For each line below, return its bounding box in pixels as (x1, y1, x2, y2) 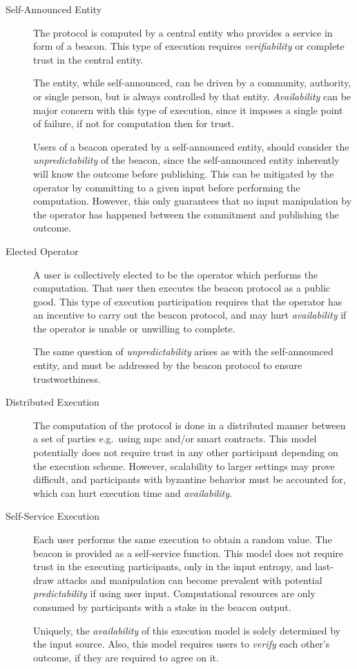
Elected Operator (6, 243, 79, 258)
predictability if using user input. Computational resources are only (33, 586, 316, 601)
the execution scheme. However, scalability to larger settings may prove (33, 458, 335, 473)
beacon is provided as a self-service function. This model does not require (33, 545, 343, 560)
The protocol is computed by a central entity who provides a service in (33, 25, 333, 39)
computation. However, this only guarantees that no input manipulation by (33, 194, 352, 208)
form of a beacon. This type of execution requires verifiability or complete (33, 39, 345, 53)
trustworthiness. (33, 371, 101, 386)
